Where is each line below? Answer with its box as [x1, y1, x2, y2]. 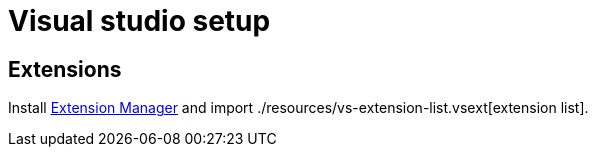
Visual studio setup [8, 4, 271, 38]
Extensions [8, 56, 122, 82]
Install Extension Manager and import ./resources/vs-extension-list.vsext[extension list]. [8, 99, 589, 117]
